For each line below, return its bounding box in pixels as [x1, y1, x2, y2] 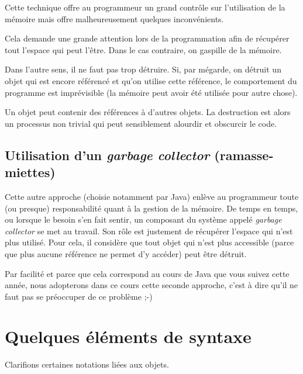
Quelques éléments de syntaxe [5, 324, 252, 348]
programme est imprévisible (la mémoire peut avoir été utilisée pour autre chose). [5, 86, 298, 98]
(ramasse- [214, 146, 274, 164]
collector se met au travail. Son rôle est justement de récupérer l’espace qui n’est [5, 224, 293, 237]
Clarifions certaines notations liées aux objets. [5, 358, 169, 370]
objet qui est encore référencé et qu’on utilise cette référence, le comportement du [5, 74, 297, 86]
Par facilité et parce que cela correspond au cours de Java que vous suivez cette [5, 267, 290, 279]
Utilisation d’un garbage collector [5, 146, 210, 164]
